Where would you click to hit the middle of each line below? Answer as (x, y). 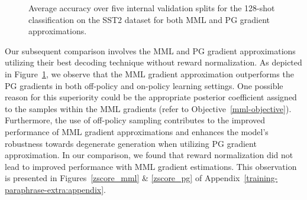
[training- (261, 178)
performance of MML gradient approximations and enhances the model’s (137, 131)
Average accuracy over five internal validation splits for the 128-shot (152, 8)
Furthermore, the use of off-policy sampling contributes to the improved (135, 120)
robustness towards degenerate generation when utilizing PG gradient (131, 143)
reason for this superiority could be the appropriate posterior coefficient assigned (151, 97)
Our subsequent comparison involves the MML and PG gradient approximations (150, 50)
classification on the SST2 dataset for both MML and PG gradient (149, 19)
